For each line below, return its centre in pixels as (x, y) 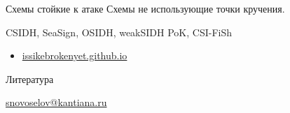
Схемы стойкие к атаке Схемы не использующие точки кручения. (145, 8)
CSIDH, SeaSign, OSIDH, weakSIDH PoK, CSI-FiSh (119, 32)
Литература (30, 78)
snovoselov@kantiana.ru (56, 102)
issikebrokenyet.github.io (75, 55)
